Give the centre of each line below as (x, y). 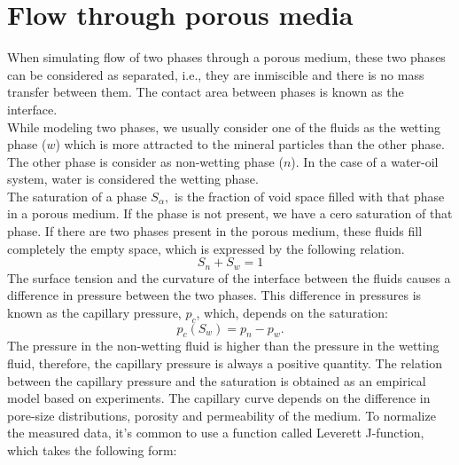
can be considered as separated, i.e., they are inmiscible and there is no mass (216, 74)
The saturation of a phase (77, 196)
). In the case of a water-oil (365, 161)
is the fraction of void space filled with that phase (309, 196)
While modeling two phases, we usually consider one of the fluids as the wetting (224, 126)
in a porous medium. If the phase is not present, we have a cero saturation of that (230, 213)
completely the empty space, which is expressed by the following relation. (206, 248)
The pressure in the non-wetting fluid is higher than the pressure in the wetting (223, 346)
